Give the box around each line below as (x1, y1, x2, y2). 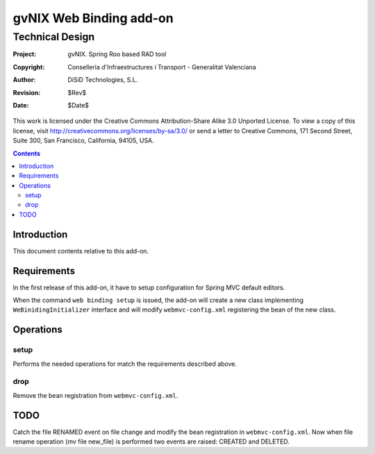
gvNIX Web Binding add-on (12, 10, 174, 26)
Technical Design (12, 31, 95, 43)
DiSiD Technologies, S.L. (67, 76, 138, 84)
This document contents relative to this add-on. (12, 246, 149, 255)
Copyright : (12, 62, 45, 71)
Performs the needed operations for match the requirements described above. (12, 360, 237, 368)
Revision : (12, 88, 41, 96)
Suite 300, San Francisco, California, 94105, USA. (12, 136, 154, 145)
